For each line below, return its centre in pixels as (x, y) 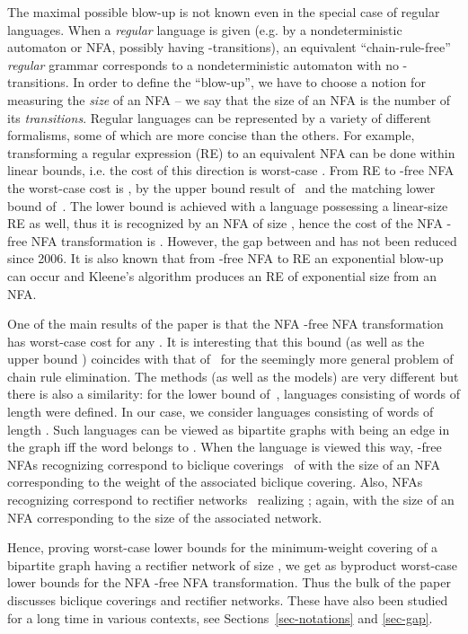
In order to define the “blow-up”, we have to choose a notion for (249, 82)
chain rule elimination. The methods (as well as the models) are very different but (233, 376)
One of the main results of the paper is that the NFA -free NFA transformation (225, 324)
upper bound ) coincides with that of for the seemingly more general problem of (230, 359)
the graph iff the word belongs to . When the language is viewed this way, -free (225, 447)
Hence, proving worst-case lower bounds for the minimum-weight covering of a (223, 547)
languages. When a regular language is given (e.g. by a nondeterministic (205, 29)
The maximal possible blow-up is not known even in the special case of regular (224, 12)
